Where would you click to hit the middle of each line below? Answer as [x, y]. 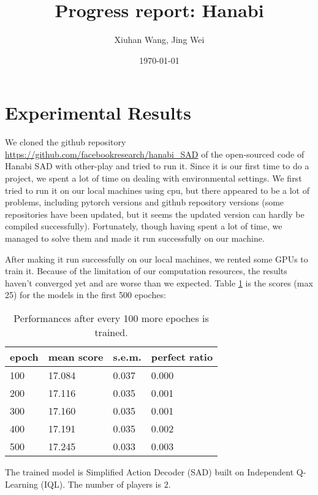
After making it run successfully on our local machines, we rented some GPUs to [157, 259]
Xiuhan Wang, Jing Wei [159, 40]
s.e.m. [127, 356]
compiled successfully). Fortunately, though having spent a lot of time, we [144, 226]
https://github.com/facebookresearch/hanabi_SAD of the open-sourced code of [155, 154]
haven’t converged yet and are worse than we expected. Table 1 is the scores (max [159, 282]
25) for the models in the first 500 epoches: [85, 295]
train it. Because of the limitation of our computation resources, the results [146, 271]
